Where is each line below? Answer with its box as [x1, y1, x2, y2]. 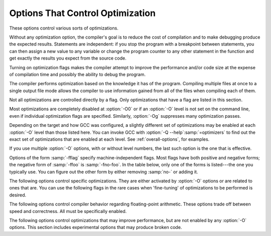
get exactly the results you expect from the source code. [9, 55, 126, 61]
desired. [9, 192, 27, 198]
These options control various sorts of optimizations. [9, 25, 119, 31]
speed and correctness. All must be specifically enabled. [9, 208, 127, 214]
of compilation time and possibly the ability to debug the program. [9, 71, 146, 77]
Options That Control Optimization [9, 8, 156, 19]
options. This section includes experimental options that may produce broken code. [9, 224, 182, 230]
